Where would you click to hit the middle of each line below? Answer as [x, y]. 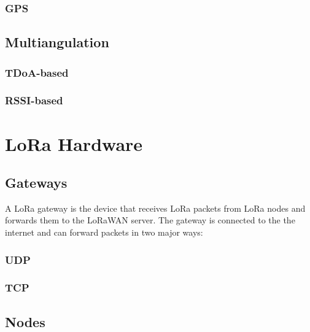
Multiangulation [57, 42]
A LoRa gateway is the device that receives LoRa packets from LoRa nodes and [155, 208]
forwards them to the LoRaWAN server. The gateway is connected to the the [150, 220]
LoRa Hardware [74, 143]
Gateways [36, 183]
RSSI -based [34, 100]
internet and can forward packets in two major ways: [104, 232]
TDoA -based [37, 72]
